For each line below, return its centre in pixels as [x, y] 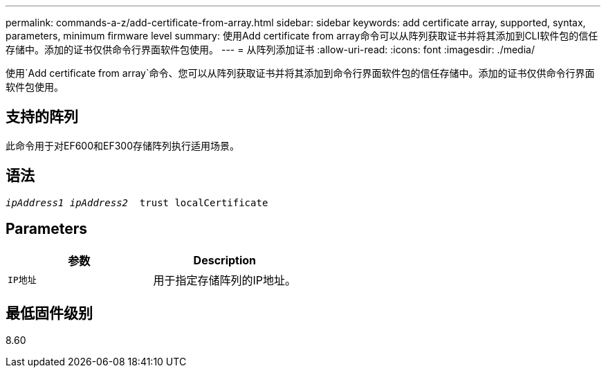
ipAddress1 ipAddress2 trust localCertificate [137, 202]
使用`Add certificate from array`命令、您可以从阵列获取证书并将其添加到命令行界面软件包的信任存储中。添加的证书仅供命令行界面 [300, 73]
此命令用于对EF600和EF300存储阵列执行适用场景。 [123, 145]
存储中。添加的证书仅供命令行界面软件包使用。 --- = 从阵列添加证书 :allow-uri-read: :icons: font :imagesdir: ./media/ [270, 49]
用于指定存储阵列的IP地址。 [225, 280]
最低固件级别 [49, 313]
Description [225, 260]
